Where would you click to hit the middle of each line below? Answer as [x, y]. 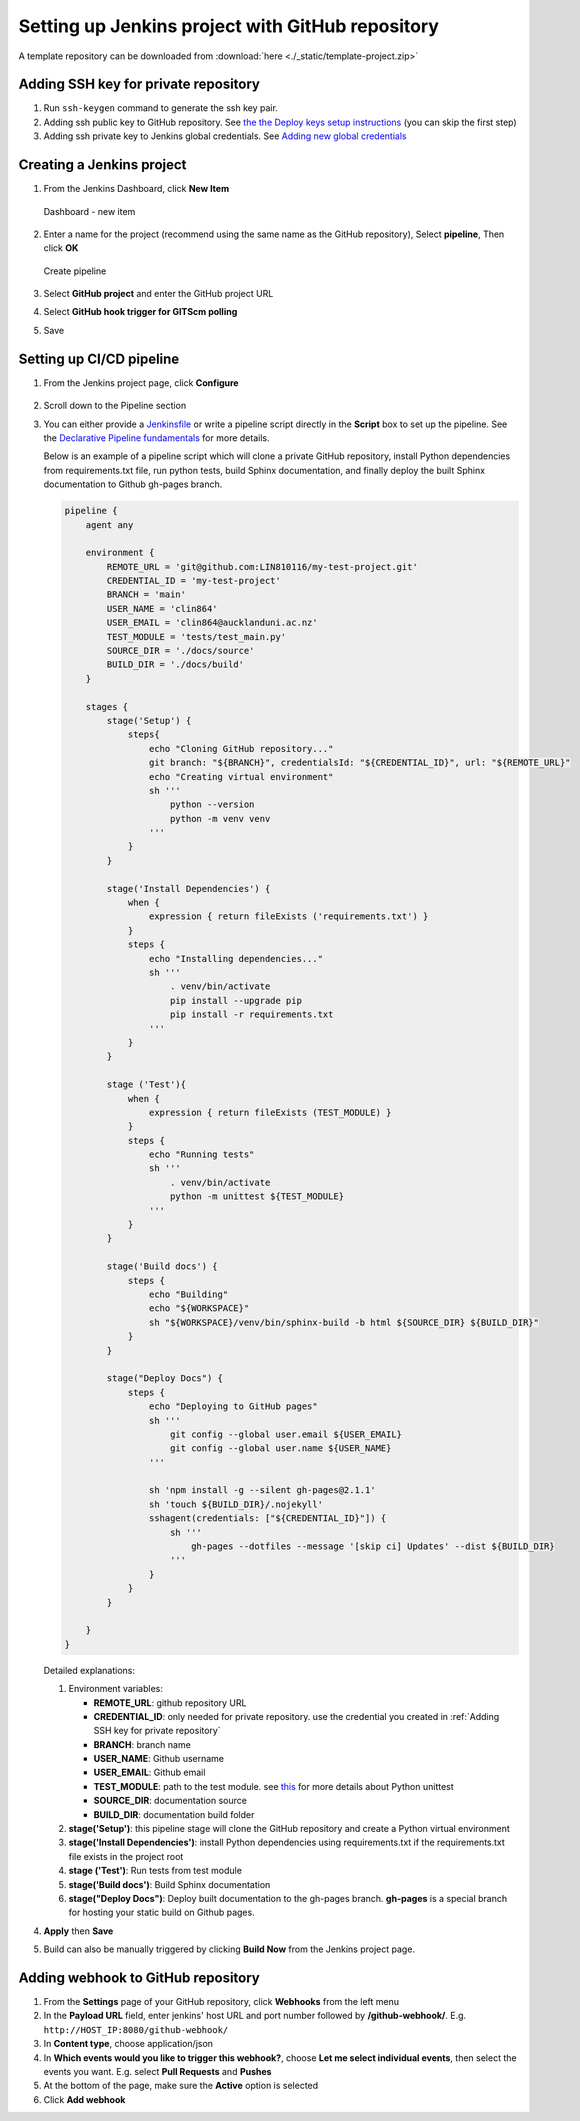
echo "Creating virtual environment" [241, 776]
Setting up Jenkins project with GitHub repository [229, 26]
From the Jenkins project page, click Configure [141, 382]
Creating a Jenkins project [102, 165]
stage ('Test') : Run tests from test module [155, 1871]
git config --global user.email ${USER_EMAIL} [286, 1434]
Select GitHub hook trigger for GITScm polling [140, 312]
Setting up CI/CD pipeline [99, 358]
